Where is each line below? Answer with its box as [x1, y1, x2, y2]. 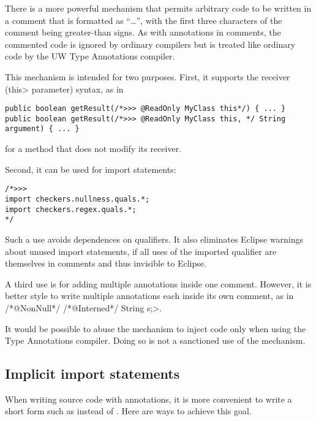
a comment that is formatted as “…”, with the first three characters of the [5, 13, 282, 26]
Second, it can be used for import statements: [5, 162, 176, 175]
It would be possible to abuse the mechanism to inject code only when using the [5, 322, 306, 335]
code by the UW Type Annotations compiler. [5, 50, 175, 63]
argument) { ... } [5, 124, 80, 134]
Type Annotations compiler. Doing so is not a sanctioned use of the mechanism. [5, 334, 306, 347]
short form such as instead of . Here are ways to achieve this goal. [5, 404, 252, 417]
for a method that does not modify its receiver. [5, 142, 182, 155]
